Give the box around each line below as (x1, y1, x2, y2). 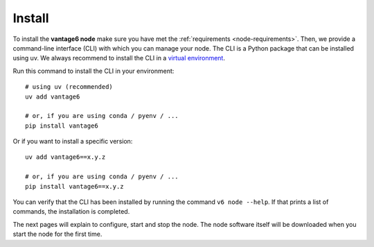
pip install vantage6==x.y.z (25, 182, 124, 190)
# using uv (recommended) (25, 83, 114, 91)
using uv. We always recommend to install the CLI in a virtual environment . (12, 54, 225, 62)
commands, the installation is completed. (12, 207, 130, 216)
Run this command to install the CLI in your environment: (12, 67, 175, 75)
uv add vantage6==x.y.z (25, 153, 106, 161)
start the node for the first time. (12, 230, 103, 239)
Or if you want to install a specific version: (12, 137, 133, 146)
